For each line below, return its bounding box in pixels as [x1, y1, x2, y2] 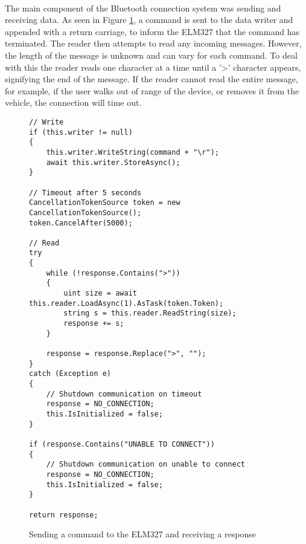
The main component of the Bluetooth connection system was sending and [5, 1, 281, 14]
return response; [29, 510, 98, 519]
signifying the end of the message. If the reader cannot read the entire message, [5, 73, 298, 85]
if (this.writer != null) [29, 128, 133, 137]
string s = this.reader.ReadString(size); [63, 309, 237, 318]
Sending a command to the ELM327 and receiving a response [29, 528, 256, 540]
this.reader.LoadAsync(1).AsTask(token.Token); [29, 299, 224, 308]
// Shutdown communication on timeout [46, 389, 202, 398]
